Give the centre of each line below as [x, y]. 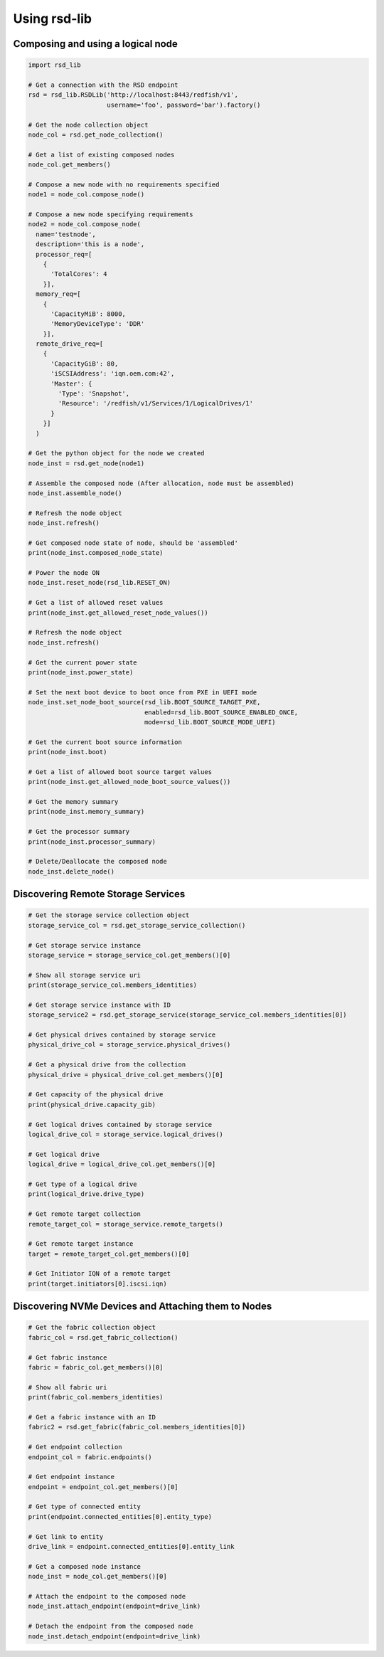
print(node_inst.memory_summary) [86, 812]
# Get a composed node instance [85, 1566]
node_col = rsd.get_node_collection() [96, 134]
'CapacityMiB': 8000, [88, 314]
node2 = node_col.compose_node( [85, 224]
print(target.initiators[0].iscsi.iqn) [97, 1283]
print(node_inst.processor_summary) [92, 842]
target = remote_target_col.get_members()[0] [109, 1254]
